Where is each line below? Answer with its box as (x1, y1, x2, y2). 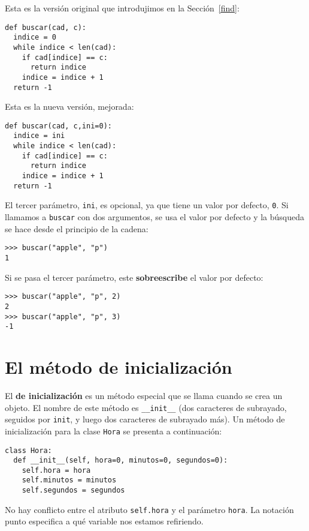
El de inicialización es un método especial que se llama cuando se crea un (5, 389, 283, 401)
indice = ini (13, 131, 65, 140)
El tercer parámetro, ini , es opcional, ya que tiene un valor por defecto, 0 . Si (5, 199, 289, 211)
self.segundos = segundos (22, 486, 125, 495)
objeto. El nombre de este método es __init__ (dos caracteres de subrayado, (5, 401, 287, 413)
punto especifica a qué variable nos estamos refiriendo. (5, 515, 204, 527)
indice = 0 (13, 33, 56, 42)
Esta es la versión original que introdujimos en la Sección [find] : (5, 2, 240, 14)
